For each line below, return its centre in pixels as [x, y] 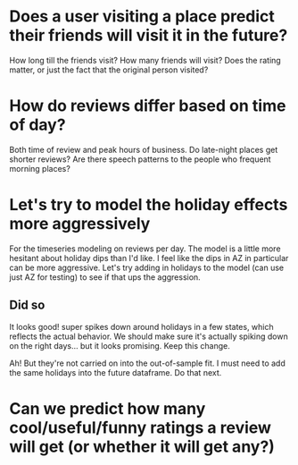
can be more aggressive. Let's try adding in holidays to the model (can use [146, 267]
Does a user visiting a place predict [142, 17]
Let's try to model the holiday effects [149, 205]
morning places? [40, 168]
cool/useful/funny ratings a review [141, 427]
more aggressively [80, 224]
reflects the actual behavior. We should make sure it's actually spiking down [149, 336]
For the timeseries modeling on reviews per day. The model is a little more [145, 249]
